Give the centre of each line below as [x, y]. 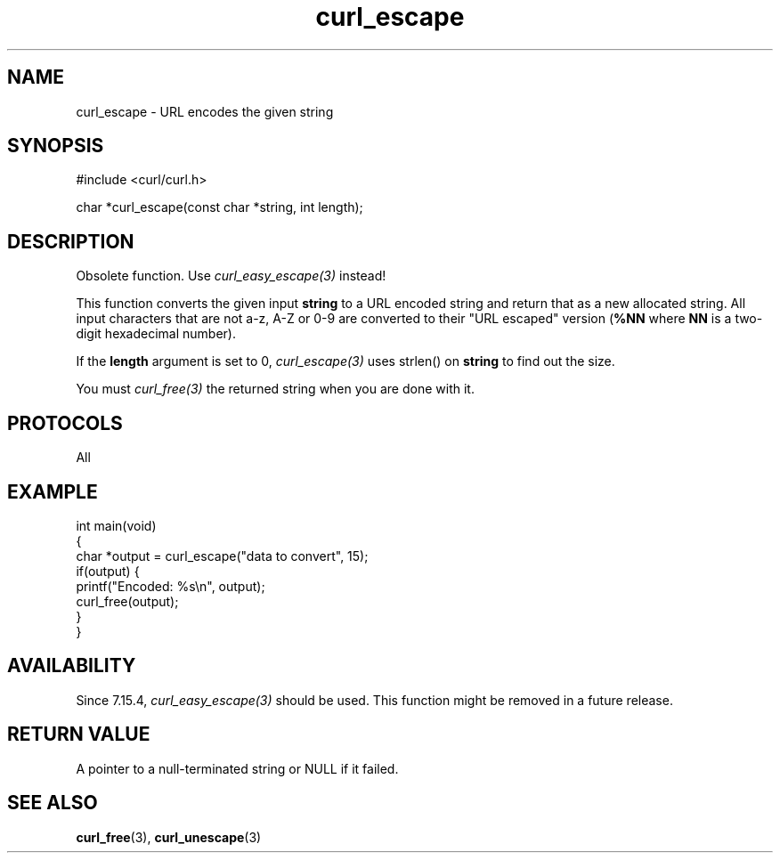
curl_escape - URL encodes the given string [205, 111]
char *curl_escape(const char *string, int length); [219, 207]
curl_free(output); [127, 601]
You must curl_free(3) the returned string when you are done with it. [275, 389]
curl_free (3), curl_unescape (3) [169, 837]
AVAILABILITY [72, 666]
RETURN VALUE [79, 734]
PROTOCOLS [65, 423]
